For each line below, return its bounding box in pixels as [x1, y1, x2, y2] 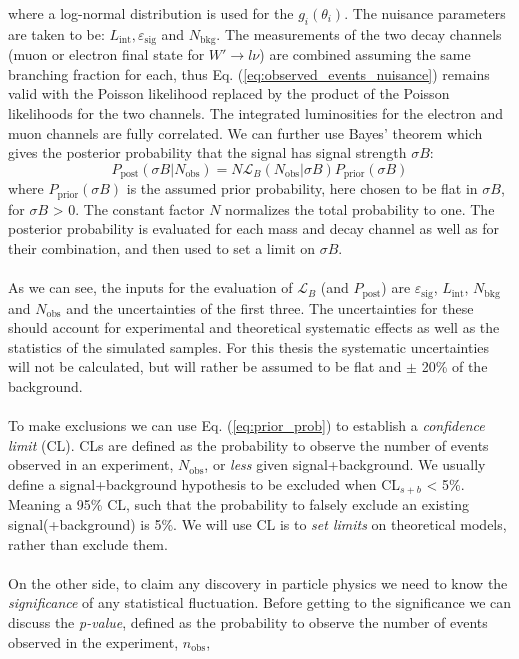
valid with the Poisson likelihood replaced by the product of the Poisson [8, 83, 450, 104]
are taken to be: [8, 23, 105, 44]
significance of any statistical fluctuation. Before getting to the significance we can [8, 592, 512, 613]
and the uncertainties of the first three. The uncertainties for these [66, 297, 474, 318]
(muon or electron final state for [8, 44, 205, 65]
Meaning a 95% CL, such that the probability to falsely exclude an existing [8, 494, 469, 515]
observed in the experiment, [8, 631, 179, 652]
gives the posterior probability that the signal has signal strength [8, 142, 407, 163]
